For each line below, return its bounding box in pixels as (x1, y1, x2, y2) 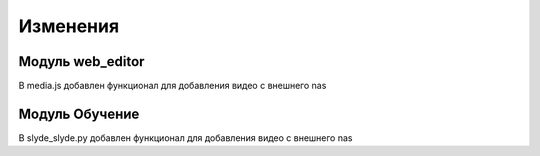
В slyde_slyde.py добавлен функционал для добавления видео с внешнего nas (18, 131, 353, 144)
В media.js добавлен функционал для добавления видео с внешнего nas (18, 80, 327, 92)
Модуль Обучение (18, 105, 140, 122)
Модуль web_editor (18, 53, 145, 70)
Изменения (18, 15, 120, 37)
